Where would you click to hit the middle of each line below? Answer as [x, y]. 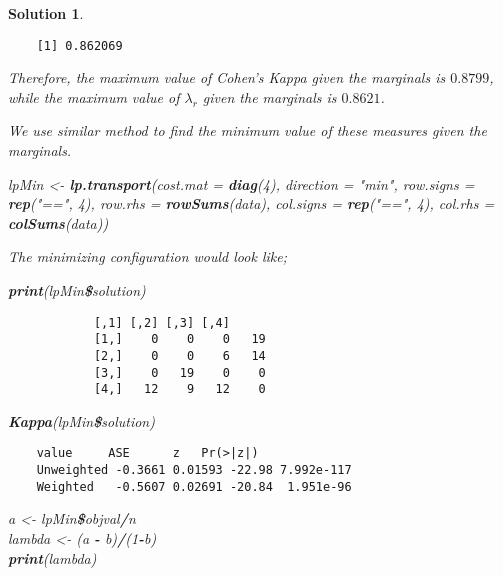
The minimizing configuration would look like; [147, 256]
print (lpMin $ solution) [77, 290]
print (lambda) [52, 557]
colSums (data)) [58, 222]
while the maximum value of [94, 96]
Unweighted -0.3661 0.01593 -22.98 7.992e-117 [194, 470]
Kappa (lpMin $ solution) [81, 420]
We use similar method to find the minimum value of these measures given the [247, 130]
